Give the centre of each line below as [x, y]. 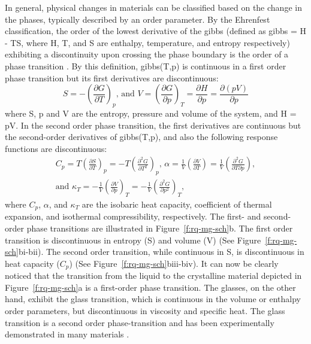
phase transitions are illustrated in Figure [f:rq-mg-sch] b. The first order [160, 228]
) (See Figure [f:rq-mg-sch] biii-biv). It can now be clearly [174, 263]
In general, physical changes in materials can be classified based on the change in [153, 7]
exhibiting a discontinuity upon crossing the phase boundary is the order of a [147, 54]
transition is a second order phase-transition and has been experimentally [140, 322]
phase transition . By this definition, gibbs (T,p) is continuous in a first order [146, 66]
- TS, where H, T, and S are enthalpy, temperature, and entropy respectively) [147, 42]
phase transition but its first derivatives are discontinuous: [112, 77]
